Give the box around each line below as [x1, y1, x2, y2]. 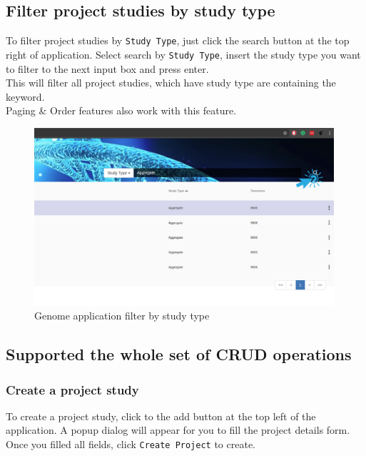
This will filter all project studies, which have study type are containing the [6, 75, 336, 90]
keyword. [6, 89, 45, 104]
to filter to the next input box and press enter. [6, 61, 209, 76]
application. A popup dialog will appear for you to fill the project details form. [6, 422, 350, 437]
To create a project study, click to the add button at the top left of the [6, 408, 316, 423]
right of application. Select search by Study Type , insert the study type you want [6, 46, 361, 61]
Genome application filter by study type [34, 308, 210, 323]
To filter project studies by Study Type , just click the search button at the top [6, 33, 350, 48]
